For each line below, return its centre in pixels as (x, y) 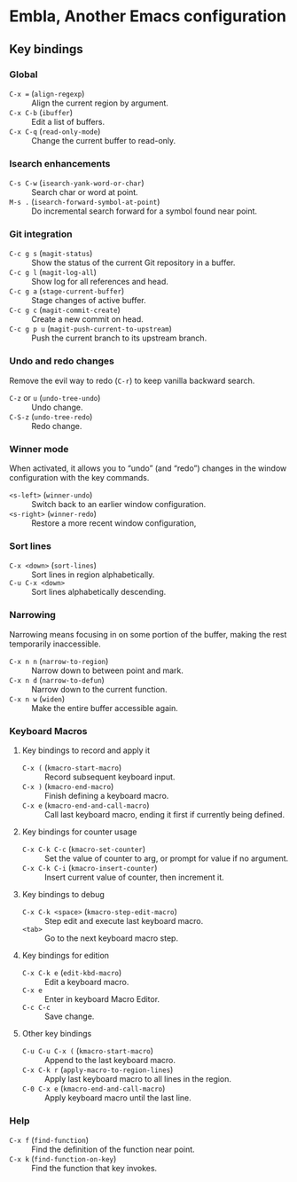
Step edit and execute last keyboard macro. (124, 920)
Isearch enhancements (60, 163)
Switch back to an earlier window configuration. (119, 505)
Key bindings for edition (65, 955)
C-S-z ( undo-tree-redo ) (51, 416)
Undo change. (57, 407)
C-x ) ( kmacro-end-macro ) (68, 786)
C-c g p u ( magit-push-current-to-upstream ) (91, 329)
